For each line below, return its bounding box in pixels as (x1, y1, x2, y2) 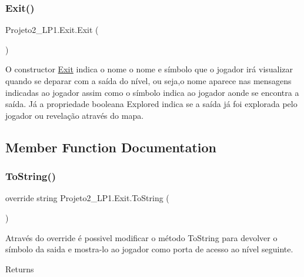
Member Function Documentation (5, 138, 217, 156)
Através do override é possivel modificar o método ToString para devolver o (5, 231, 278, 243)
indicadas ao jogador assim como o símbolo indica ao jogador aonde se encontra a (5, 86, 299, 98)
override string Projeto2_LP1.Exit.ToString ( (5, 192, 169, 204)
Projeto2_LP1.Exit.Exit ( (5, 24, 99, 36)
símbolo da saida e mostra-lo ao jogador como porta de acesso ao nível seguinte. (5, 243, 293, 255)
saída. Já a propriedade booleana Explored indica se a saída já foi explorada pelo (5, 98, 298, 110)
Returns (5, 262, 34, 275)
